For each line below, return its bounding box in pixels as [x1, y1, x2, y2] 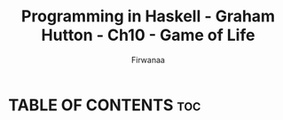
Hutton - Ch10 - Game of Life [41, 25, 255, 45]
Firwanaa [130, 54, 166, 65]
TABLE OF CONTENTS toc [8, 95, 201, 115]
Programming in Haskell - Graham [20, 6, 276, 27]
